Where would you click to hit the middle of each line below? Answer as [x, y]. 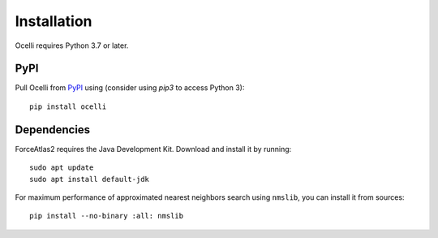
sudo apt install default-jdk [90, 179]
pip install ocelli [68, 106]
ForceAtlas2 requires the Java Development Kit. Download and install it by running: [153, 149]
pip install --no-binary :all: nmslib [107, 216]
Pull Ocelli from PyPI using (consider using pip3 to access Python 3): [130, 88]
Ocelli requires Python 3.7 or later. [72, 45]
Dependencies [53, 130]
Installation [54, 21]
